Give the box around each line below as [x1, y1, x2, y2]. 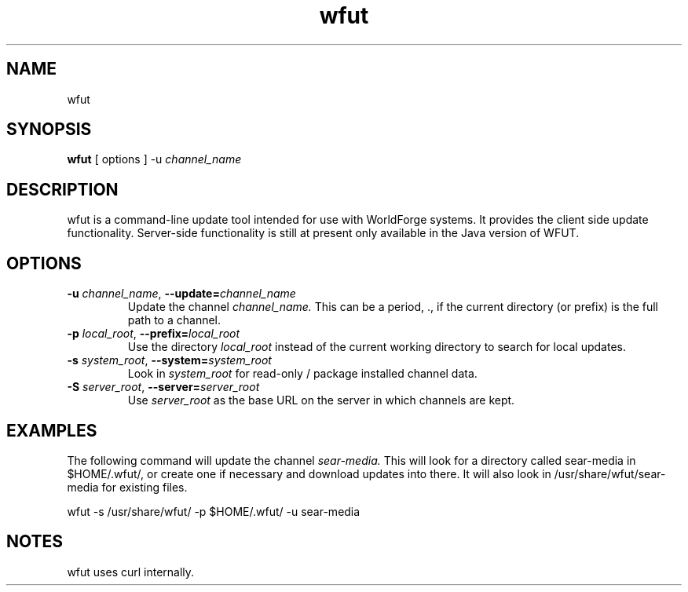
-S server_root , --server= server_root [67, 380, 260, 394]
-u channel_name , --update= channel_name [67, 287, 296, 301]
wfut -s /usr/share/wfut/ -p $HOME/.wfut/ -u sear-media [67, 504, 360, 518]
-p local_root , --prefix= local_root [67, 327, 240, 341]
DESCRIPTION [6, 179, 119, 199]
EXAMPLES [6, 420, 97, 440]
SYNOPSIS [6, 119, 92, 140]
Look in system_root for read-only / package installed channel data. [127, 367, 478, 381]
